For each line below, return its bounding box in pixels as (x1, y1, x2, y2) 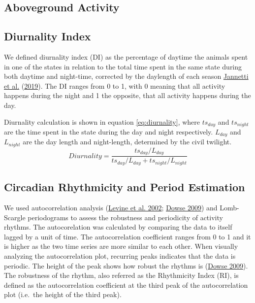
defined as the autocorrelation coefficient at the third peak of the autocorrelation (4, 279, 248, 290)
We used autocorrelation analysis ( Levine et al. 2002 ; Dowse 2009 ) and (4, 202, 218, 213)
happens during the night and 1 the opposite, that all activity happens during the (4, 90, 251, 101)
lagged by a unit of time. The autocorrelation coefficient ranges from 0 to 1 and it (4, 231, 251, 241)
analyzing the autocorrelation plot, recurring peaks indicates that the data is (4, 251, 236, 261)
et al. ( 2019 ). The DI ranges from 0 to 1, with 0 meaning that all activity (4, 80, 225, 91)
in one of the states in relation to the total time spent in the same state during (4, 61, 242, 71)
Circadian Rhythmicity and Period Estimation (4, 179, 245, 195)
